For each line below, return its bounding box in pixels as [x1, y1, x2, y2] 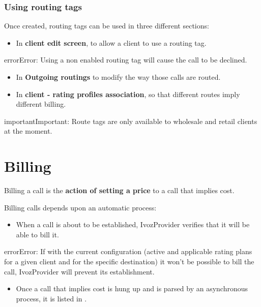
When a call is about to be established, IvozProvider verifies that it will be [16, 219, 250, 230]
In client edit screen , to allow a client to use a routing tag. [16, 37, 207, 48]
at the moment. [4, 126, 52, 136]
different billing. [16, 99, 66, 109]
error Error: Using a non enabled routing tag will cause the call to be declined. [4, 54, 247, 65]
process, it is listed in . [16, 293, 87, 303]
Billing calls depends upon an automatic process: [4, 202, 157, 212]
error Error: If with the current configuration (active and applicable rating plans [4, 246, 252, 257]
